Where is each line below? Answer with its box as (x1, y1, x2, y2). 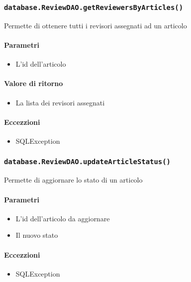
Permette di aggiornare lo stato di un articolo (4, 175, 143, 185)
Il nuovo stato (15, 230, 58, 240)
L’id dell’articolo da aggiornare (15, 213, 110, 223)
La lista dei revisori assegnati (15, 97, 105, 107)
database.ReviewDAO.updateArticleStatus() (4, 158, 171, 166)
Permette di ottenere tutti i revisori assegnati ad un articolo (4, 20, 187, 30)
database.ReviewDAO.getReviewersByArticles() (4, 3, 184, 11)
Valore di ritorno (4, 78, 63, 89)
